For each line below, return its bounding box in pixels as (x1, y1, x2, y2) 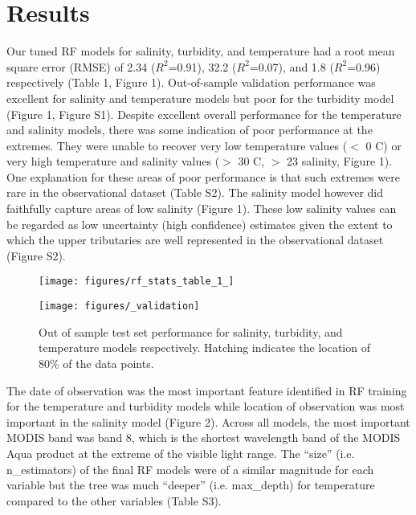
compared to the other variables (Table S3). (6, 492, 222, 509)
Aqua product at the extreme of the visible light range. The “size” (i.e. (6, 444, 355, 461)
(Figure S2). (6, 247, 66, 264)
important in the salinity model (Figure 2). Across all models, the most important (6, 413, 410, 430)
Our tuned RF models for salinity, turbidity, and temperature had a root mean (6, 43, 395, 59)
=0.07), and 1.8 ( (249, 58, 334, 75)
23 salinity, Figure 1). (287, 153, 393, 170)
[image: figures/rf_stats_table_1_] (39, 276, 235, 288)
